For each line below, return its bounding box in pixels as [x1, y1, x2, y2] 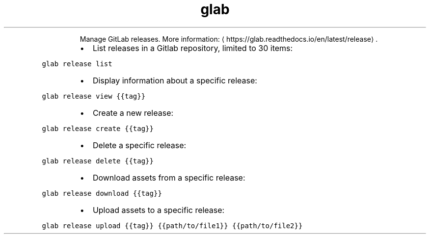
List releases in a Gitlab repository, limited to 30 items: [92, 43, 293, 53]
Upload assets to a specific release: [92, 205, 225, 215]
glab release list [42, 59, 112, 68]
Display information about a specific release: [92, 75, 257, 85]
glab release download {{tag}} [42, 189, 162, 197]
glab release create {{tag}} [42, 124, 154, 132]
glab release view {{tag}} [42, 92, 146, 100]
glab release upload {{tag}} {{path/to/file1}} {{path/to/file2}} [42, 221, 303, 230]
